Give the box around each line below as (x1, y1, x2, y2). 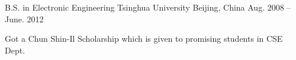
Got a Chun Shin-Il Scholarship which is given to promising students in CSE (5, 32, 283, 45)
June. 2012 (5, 12, 44, 25)
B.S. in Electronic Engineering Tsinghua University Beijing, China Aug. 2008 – (5, 1, 291, 13)
